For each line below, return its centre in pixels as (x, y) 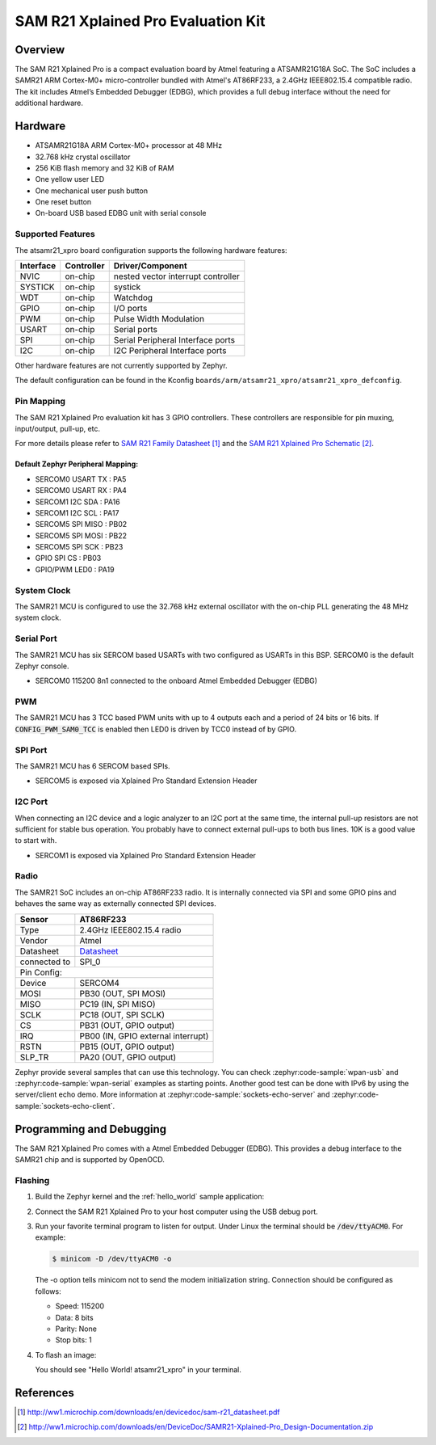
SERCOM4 (100, 983)
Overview (40, 50)
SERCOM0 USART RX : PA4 (81, 491)
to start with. (36, 840)
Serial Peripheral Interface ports (174, 340)
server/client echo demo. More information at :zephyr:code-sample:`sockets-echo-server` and (172, 1094)
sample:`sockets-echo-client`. (65, 1106)
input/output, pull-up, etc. (58, 428)
